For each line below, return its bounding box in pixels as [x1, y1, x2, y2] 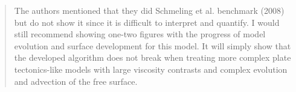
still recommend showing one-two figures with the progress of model [14, 28, 266, 40]
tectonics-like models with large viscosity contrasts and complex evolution [14, 63, 288, 75]
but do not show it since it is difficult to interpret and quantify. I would [14, 16, 280, 28]
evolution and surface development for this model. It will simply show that [14, 39, 291, 52]
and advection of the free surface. [14, 75, 138, 87]
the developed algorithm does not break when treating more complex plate [14, 51, 291, 64]
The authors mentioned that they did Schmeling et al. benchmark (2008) [14, 4, 285, 16]
